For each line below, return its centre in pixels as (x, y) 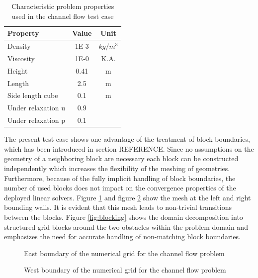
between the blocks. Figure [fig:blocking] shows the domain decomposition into (124, 217)
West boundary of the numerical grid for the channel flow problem (125, 270)
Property (23, 33)
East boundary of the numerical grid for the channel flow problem (124, 253)
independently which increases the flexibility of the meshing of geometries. (117, 168)
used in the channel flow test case (63, 16)
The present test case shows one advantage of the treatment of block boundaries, (127, 139)
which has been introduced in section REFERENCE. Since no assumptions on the (129, 148)
